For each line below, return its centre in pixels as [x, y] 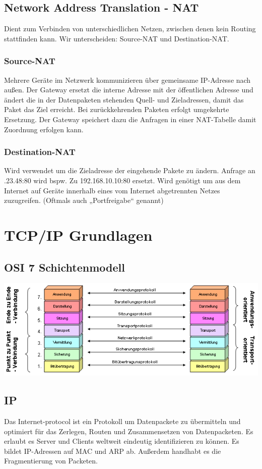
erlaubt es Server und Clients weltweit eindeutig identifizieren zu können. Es [122, 441]
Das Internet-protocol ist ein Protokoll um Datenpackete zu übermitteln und [122, 421]
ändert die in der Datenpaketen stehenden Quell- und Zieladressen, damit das [124, 99]
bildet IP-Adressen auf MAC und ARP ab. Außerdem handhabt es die [113, 451]
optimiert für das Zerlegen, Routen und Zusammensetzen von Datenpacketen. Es [129, 431]
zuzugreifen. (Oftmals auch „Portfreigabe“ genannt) [84, 200]
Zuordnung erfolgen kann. [44, 129]
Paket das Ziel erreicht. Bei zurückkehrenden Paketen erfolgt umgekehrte [117, 109]
